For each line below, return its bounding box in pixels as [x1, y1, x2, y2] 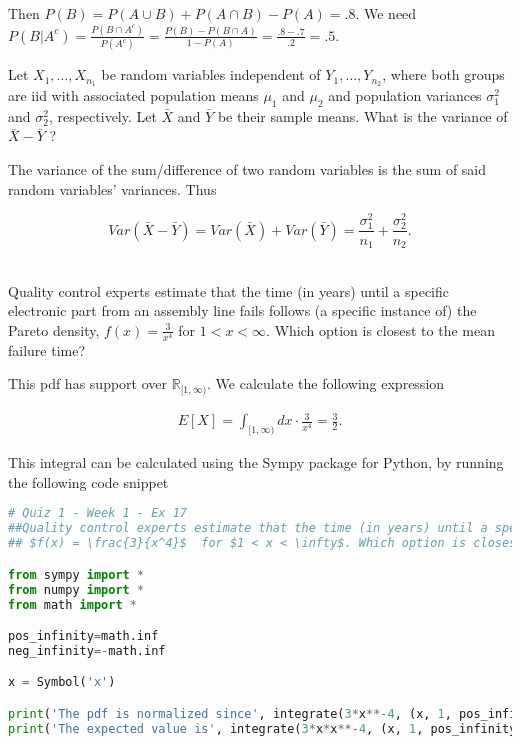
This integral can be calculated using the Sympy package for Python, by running [8, 452, 504, 473]
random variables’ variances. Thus [8, 178, 217, 199]
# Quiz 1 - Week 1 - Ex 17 [8, 506, 187, 521]
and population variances [328, 85, 482, 106]
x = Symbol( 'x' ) [8, 675, 116, 690]
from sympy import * [8, 567, 145, 582]
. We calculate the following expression [207, 373, 445, 394]
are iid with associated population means [8, 85, 259, 106]
